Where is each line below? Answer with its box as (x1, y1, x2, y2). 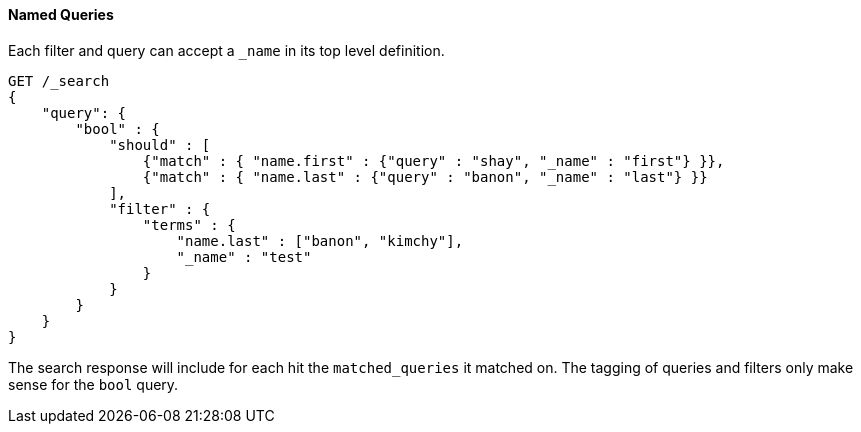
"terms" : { (142, 216, 236, 233)
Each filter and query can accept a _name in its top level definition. (8, 41, 445, 59)
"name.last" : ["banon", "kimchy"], (176, 232, 464, 249)
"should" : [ (109, 136, 211, 153)
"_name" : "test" (176, 248, 312, 265)
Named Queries (8, 6, 114, 23)
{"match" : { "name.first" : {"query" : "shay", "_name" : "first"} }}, (142, 152, 725, 169)
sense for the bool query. (8, 375, 179, 393)
